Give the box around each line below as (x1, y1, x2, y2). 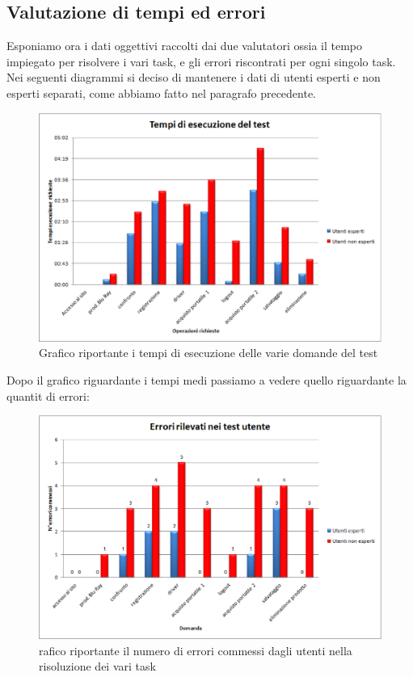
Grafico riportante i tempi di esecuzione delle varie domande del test (39, 344, 378, 361)
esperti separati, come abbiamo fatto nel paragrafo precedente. (6, 84, 317, 101)
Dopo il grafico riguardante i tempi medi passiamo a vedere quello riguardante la (6, 371, 407, 388)
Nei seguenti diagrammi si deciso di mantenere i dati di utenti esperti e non (6, 69, 381, 86)
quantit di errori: (6, 387, 90, 404)
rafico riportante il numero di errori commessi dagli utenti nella (39, 641, 352, 658)
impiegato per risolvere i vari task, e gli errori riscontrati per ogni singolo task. (6, 53, 396, 69)
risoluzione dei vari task (39, 658, 156, 675)
